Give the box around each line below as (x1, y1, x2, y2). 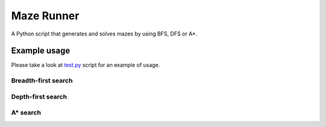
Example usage (11, 46, 71, 56)
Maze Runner (11, 9, 80, 22)
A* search (11, 108, 42, 117)
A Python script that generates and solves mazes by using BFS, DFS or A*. (11, 30, 197, 37)
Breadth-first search (11, 76, 73, 85)
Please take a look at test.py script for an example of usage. (11, 61, 160, 69)
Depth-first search (11, 92, 68, 101)
